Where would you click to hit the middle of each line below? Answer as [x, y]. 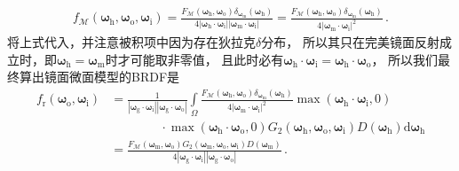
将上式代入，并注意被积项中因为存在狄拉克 [131, 42]
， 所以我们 [405, 59]
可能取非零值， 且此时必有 [207, 59]
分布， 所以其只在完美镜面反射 [350, 42]
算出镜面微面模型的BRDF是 [99, 77]
